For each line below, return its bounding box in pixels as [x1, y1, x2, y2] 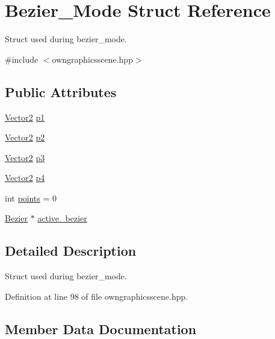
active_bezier [37, 212, 87, 224]
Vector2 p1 [5, 110, 45, 123]
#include [5, 52, 39, 65]
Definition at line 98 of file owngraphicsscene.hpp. [5, 290, 188, 302]
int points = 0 [5, 191, 57, 204]
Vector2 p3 [5, 151, 45, 163]
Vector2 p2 [5, 131, 45, 144]
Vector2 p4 [5, 171, 45, 184]
